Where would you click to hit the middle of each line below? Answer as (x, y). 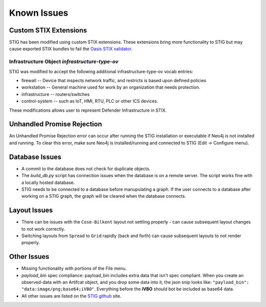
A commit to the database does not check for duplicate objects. (86, 169)
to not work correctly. (43, 229)
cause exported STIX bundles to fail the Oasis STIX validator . (71, 49)
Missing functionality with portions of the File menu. (74, 269)
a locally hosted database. (48, 183)
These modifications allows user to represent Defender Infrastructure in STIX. (88, 110)
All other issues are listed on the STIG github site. (71, 296)
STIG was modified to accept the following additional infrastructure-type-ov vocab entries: (101, 71)
